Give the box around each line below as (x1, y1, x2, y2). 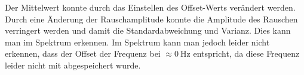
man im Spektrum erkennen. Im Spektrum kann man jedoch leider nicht (5, 35, 270, 48)
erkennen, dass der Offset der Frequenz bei (5, 47, 161, 60)
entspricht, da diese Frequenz (193, 47, 300, 60)
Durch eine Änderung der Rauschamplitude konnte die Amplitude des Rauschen (5, 12, 298, 25)
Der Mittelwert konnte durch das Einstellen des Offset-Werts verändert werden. (5, 1, 296, 13)
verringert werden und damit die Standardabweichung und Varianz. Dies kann (5, 24, 291, 37)
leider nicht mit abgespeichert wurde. (5, 58, 141, 71)
